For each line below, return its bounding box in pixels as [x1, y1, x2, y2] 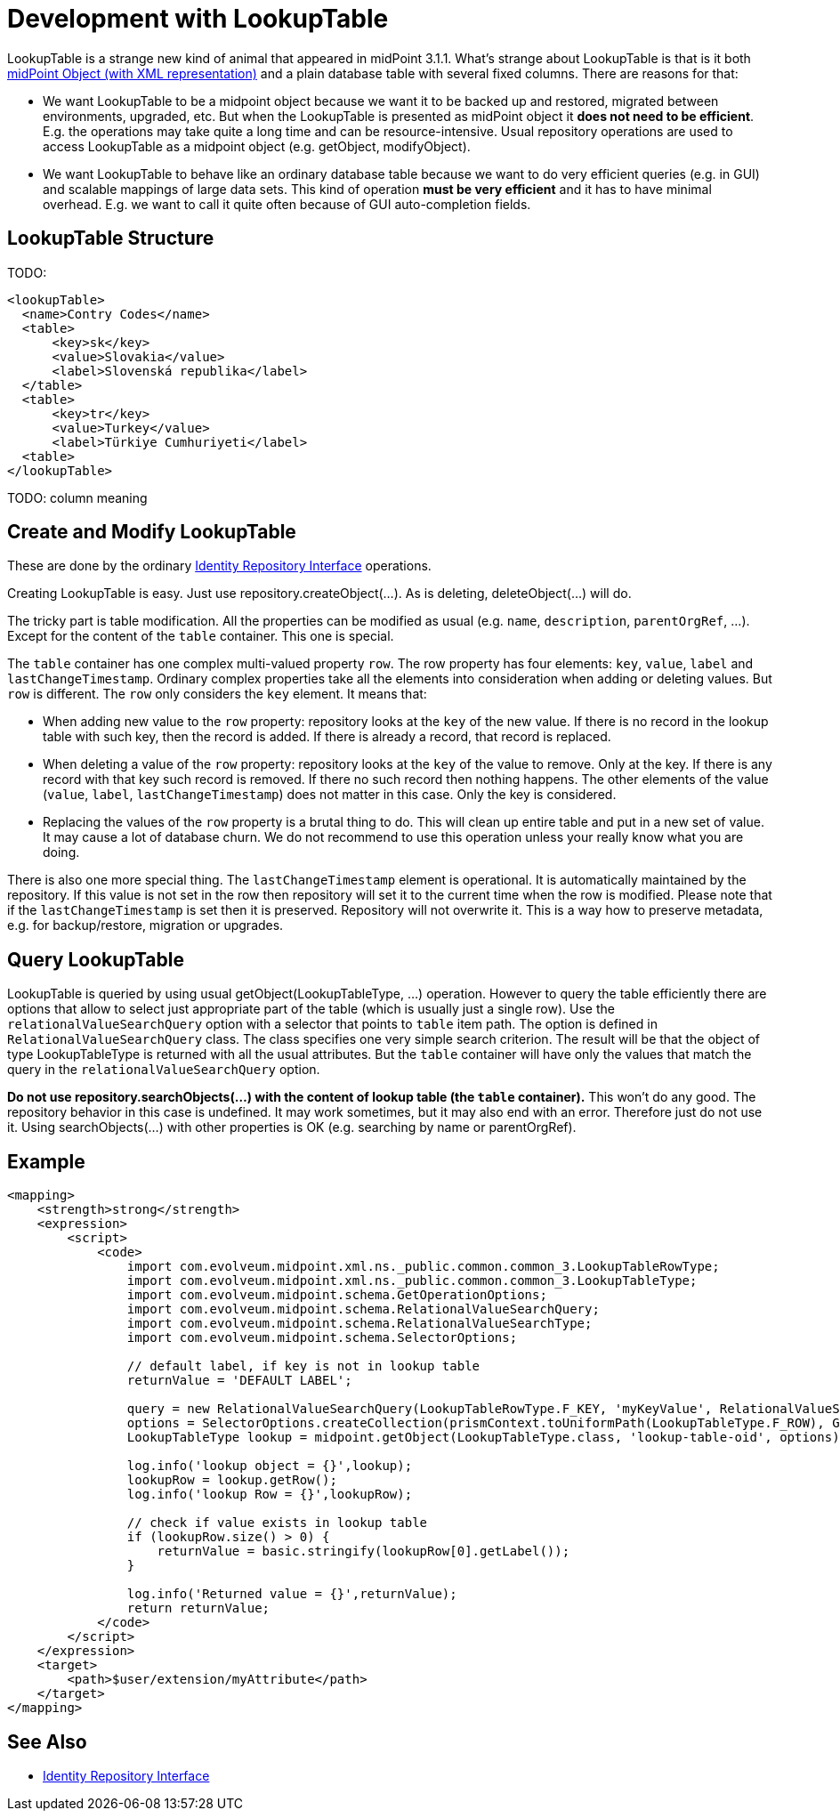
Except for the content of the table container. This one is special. [7, 628, 394, 644]
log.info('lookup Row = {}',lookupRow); [126, 1487, 413, 1502]
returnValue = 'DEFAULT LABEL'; [126, 1373, 352, 1388]
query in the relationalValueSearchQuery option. [7, 1062, 320, 1078]
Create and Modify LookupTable [7, 521, 296, 544]
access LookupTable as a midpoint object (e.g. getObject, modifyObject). [43, 138, 471, 154]
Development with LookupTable [7, 4, 389, 34]
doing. [43, 844, 80, 861]
